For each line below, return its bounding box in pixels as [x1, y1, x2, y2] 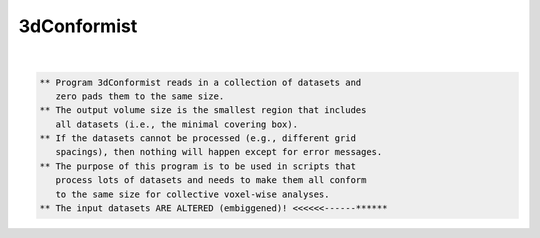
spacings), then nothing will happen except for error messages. [55, 146, 383, 158]
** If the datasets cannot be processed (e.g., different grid [39, 133, 357, 144]
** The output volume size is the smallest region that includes [39, 105, 367, 116]
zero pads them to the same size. [55, 90, 225, 102]
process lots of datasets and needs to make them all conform [55, 175, 367, 186]
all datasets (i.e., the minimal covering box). [55, 118, 299, 130]
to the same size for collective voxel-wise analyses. [55, 188, 330, 200]
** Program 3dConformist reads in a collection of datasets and [39, 76, 362, 88]
